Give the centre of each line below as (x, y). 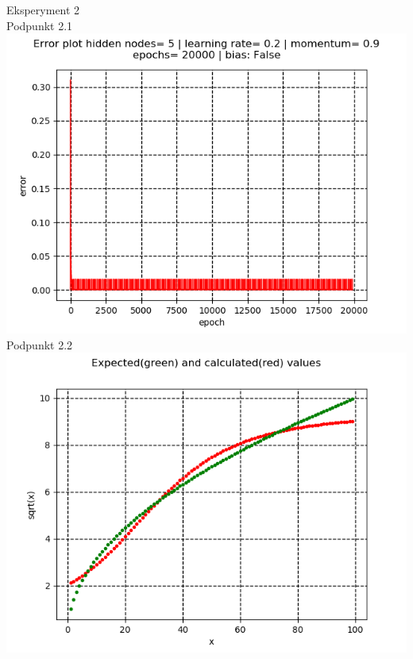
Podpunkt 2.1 (40, 25)
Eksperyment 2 (43, 10)
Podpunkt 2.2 (40, 344)
